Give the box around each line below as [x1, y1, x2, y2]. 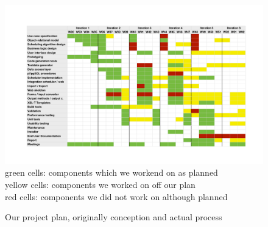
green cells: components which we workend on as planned [5, 166, 218, 179]
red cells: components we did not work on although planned [5, 190, 228, 203]
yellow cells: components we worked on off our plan [5, 178, 196, 191]
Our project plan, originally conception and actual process [5, 211, 222, 223]
